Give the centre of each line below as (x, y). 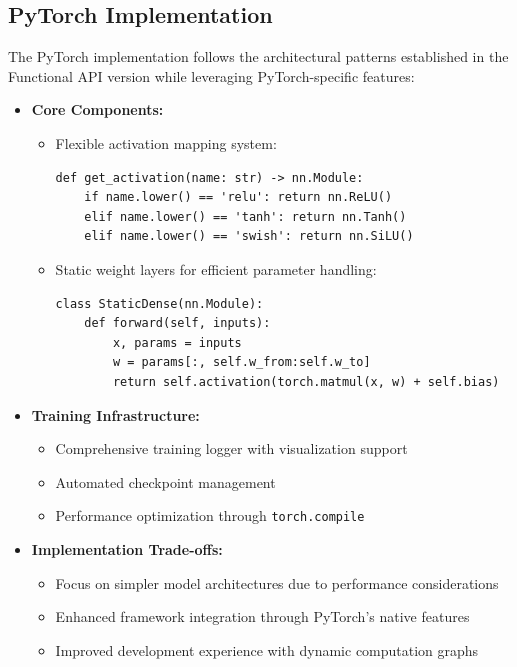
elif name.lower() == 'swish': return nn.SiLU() (249, 236)
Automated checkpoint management (165, 481)
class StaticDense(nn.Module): (159, 303)
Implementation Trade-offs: (127, 548)
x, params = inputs (177, 342)
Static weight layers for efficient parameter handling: (216, 268)
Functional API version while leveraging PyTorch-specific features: (211, 75)
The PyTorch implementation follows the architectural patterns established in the (258, 56)
